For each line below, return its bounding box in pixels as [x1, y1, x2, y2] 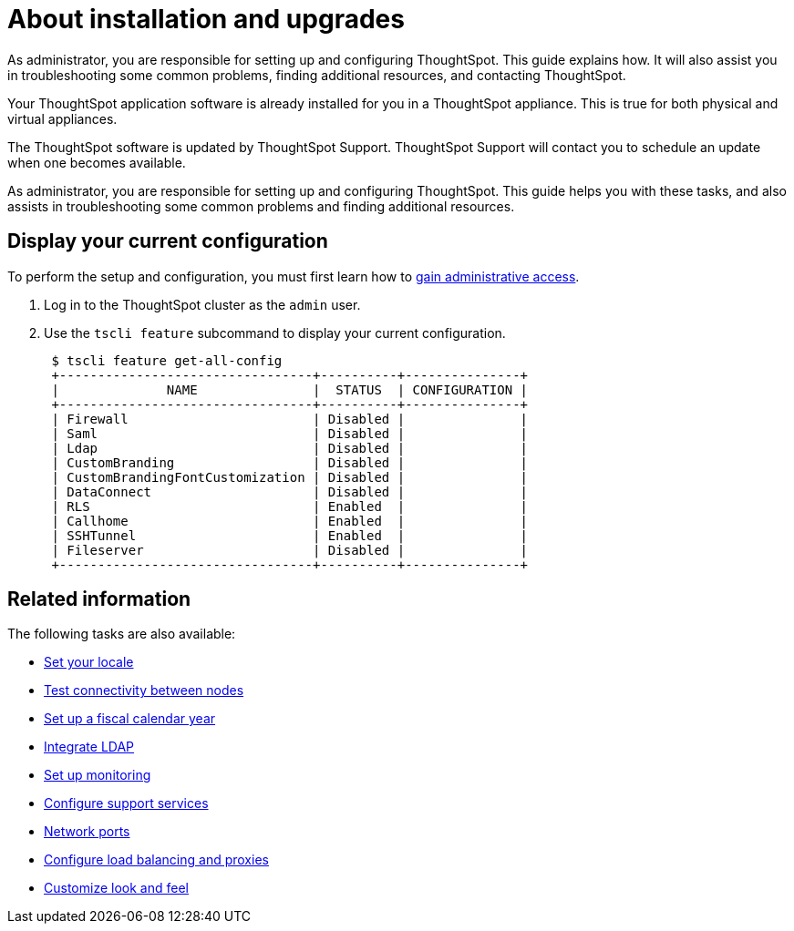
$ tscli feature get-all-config [51, 353, 283, 368]
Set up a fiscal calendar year [44, 711, 216, 727]
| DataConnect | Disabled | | [51, 484, 529, 499]
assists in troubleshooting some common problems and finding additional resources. [7, 198, 515, 214]
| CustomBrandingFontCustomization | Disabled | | [51, 469, 529, 485]
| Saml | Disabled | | [51, 425, 529, 441]
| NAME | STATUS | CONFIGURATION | [51, 382, 529, 397]
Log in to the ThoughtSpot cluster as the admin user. [44, 296, 361, 312]
